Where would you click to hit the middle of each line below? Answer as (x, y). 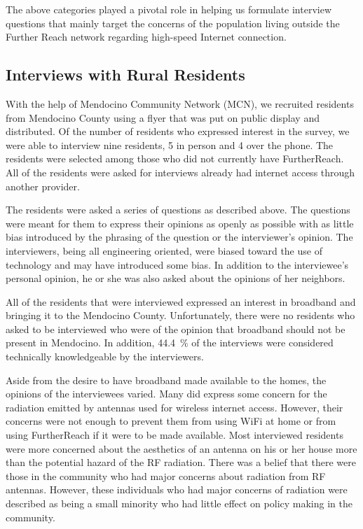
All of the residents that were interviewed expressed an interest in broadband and (181, 301)
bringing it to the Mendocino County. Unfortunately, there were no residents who (180, 315)
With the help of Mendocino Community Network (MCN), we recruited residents (180, 103)
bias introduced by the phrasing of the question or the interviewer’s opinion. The (179, 237)
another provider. (43, 186)
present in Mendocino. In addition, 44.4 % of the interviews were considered (170, 343)
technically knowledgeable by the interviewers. (105, 357)
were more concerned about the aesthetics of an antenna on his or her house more (181, 448)
